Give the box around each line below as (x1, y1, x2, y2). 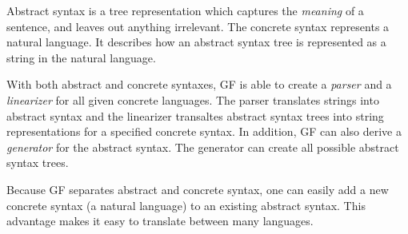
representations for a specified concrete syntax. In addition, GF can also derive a (6, 123, 402, 140)
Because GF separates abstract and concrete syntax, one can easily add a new (6, 180, 389, 197)
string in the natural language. (6, 49, 156, 65)
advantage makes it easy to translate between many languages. (6, 212, 314, 229)
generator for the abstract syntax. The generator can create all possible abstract (6, 138, 399, 155)
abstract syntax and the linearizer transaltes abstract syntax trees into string (6, 107, 384, 124)
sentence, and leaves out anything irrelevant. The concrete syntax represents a (6, 18, 390, 34)
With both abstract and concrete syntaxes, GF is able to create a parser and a (6, 76, 392, 93)
